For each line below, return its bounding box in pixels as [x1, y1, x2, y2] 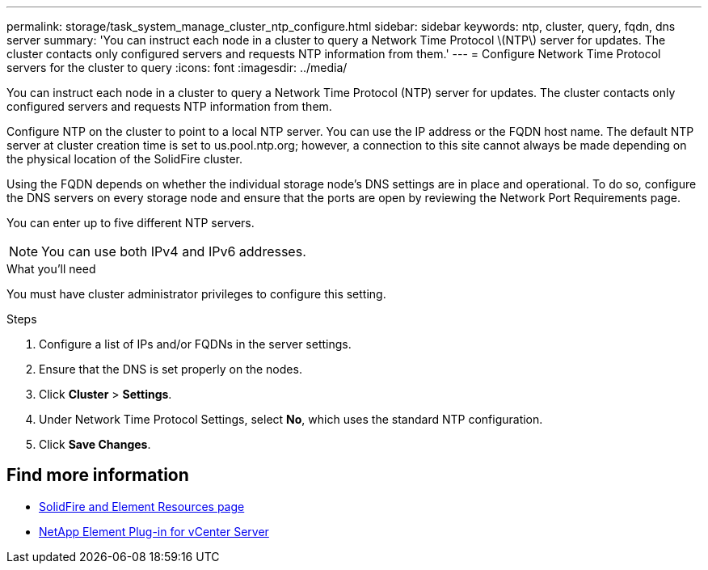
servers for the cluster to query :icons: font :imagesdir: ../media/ [6, 61, 348, 74]
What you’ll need [6, 262, 96, 276]
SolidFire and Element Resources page [39, 499, 245, 513]
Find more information [6, 465, 189, 486]
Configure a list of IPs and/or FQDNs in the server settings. [39, 337, 352, 351]
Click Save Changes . [39, 437, 151, 451]
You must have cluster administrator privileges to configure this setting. [6, 287, 386, 301]
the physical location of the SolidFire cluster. [6, 152, 243, 166]
